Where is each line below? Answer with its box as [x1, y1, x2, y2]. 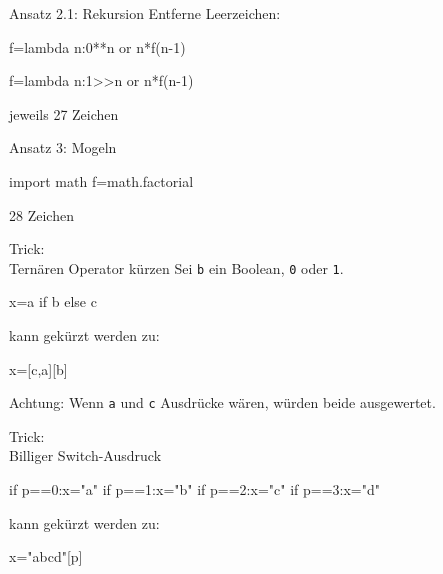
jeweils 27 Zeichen [9, 103, 119, 124]
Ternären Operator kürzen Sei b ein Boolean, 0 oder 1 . [9, 257, 344, 278]
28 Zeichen [9, 204, 74, 225]
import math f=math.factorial [9, 170, 194, 191]
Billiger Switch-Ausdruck [9, 445, 162, 466]
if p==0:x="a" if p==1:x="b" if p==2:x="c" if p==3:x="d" [9, 479, 380, 500]
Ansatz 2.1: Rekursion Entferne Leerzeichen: [9, 3, 281, 23]
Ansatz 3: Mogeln [9, 137, 117, 158]
